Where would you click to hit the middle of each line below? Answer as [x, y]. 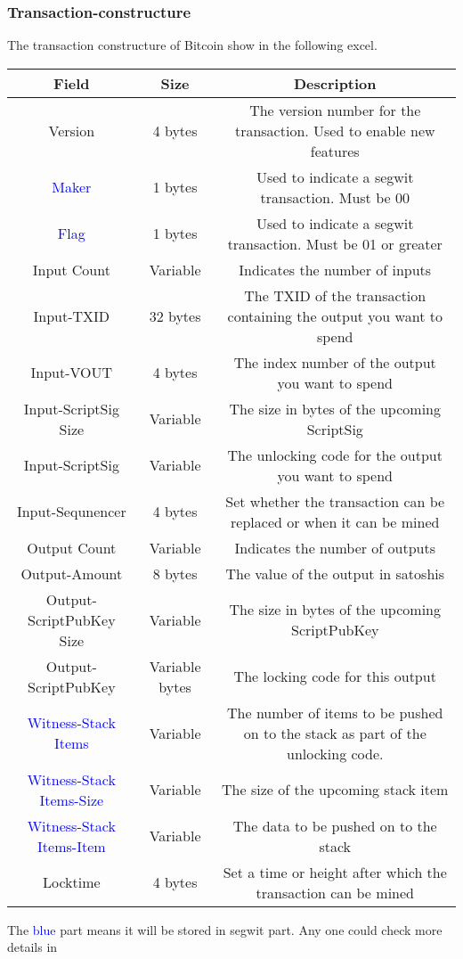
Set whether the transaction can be [335, 501]
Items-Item [72, 846]
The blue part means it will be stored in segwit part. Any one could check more [225, 929]
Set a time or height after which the [335, 872]
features [335, 151]
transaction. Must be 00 [335, 197]
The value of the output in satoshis [335, 573]
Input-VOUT [72, 373]
